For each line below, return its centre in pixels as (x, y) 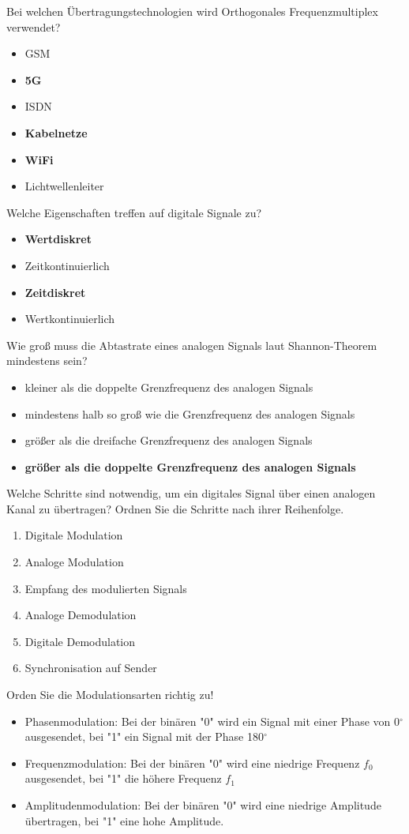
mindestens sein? (47, 361)
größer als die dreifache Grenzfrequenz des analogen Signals (169, 440)
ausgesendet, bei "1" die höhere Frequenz (123, 778)
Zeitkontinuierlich (67, 265)
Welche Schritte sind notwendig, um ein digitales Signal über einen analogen (191, 493)
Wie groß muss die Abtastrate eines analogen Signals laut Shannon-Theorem (192, 345)
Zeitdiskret (55, 292)
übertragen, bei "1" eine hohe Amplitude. (124, 820)
